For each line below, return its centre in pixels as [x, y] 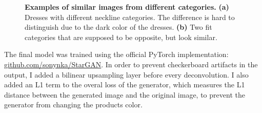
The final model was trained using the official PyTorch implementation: [116, 54]
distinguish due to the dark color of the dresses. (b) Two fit [118, 27]
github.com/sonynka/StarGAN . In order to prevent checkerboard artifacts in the [131, 64]
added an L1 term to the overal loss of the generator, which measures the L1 [125, 84]
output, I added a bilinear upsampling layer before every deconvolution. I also [126, 74]
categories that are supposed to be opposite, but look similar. [121, 37]
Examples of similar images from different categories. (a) [127, 7]
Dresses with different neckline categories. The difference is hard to [130, 17]
